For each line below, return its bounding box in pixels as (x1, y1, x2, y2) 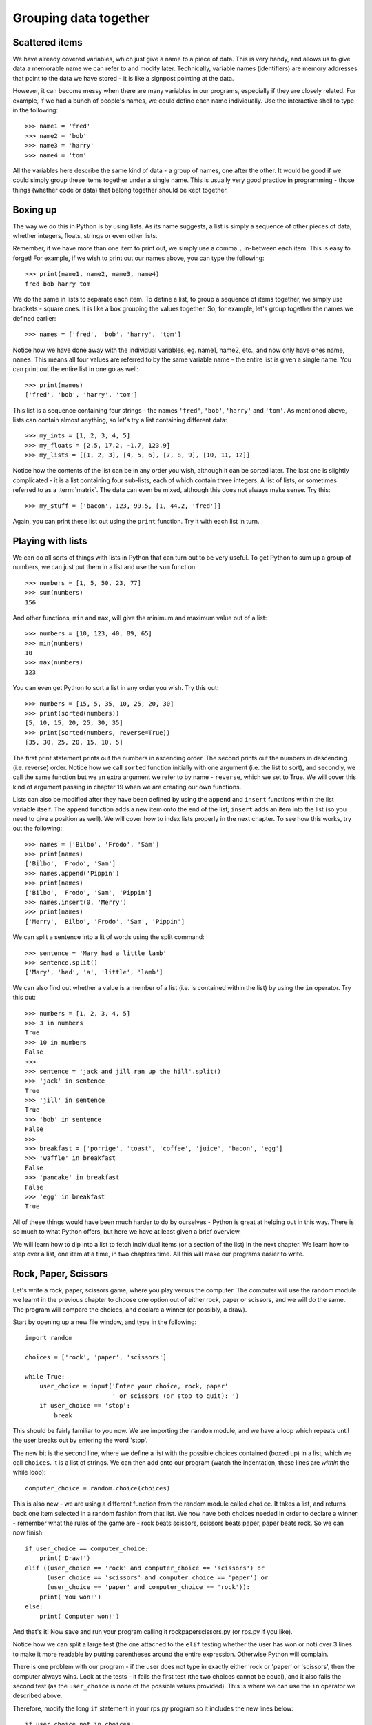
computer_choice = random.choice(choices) (25, 1484, 171, 1492)
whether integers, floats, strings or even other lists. (12, 232, 158, 240)
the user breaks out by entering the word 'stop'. (12, 1436, 148, 1445)
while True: (25, 1372, 65, 1380)
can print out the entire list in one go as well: (12, 365, 139, 373)
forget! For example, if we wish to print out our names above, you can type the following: (12, 254, 265, 262)
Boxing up (12, 204, 57, 215)
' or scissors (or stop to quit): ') (112, 1392, 240, 1400)
